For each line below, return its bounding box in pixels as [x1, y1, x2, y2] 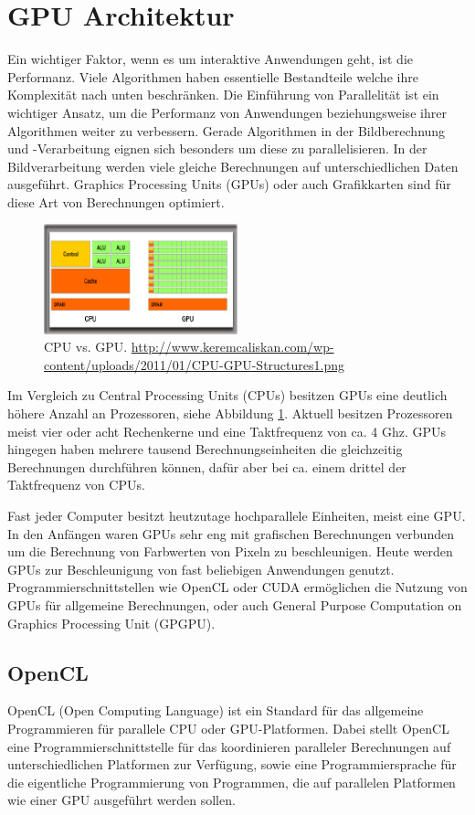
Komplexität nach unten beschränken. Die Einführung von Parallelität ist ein [7, 85, 439, 104]
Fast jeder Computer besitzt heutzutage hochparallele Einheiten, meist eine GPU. [7, 506, 466, 524]
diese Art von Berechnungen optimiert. [7, 192, 225, 211]
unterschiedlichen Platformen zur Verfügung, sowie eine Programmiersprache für [7, 755, 457, 774]
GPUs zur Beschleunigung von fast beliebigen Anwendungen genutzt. [7, 559, 395, 578]
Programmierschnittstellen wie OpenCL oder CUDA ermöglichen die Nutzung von [7, 577, 468, 597]
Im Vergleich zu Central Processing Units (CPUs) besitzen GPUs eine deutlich [7, 386, 448, 405]
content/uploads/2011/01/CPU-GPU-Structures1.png [44, 355, 344, 374]
